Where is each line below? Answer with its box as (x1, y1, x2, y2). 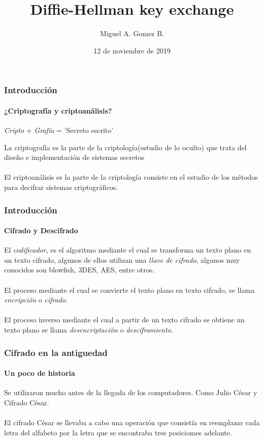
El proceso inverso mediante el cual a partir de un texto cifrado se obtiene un (4, 314, 245, 325)
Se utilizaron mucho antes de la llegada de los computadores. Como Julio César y (4, 387, 257, 398)
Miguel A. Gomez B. (100, 28, 164, 39)
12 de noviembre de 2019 (93, 45, 171, 56)
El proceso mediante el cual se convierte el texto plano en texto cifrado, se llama (4, 284, 255, 295)
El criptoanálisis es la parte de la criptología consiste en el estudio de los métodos (4, 172, 258, 182)
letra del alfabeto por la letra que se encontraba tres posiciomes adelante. (4, 427, 232, 437)
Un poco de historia (4, 368, 75, 378)
